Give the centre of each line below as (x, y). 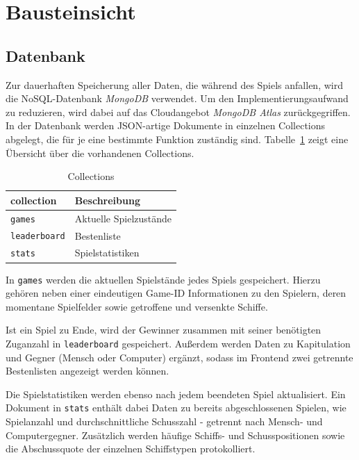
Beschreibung (107, 200)
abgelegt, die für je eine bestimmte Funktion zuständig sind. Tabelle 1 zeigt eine (177, 139)
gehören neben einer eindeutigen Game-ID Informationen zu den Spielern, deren (176, 293)
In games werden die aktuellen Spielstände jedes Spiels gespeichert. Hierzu (163, 279)
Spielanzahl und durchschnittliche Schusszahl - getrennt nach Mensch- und (164, 421)
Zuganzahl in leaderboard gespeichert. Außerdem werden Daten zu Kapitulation (178, 343)
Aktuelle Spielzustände (123, 218)
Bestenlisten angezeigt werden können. (87, 371)
